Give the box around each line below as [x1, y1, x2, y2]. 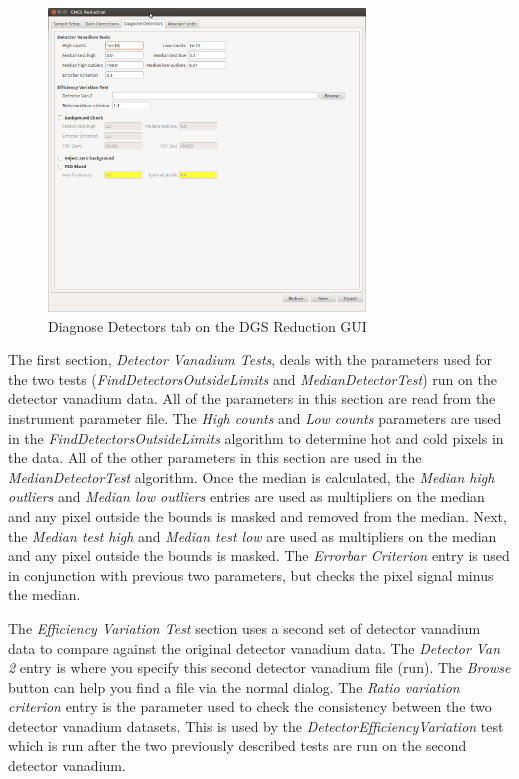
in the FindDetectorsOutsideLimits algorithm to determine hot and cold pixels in [8, 427, 504, 448]
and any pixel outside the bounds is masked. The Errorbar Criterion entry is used [8, 545, 510, 566]
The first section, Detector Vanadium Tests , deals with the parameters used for [8, 349, 493, 370]
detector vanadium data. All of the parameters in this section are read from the [8, 388, 496, 409]
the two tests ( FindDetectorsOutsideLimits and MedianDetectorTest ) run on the [8, 368, 497, 389]
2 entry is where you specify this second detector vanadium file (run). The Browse [8, 657, 511, 678]
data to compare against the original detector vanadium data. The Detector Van [8, 637, 501, 658]
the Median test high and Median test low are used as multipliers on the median [8, 525, 497, 546]
